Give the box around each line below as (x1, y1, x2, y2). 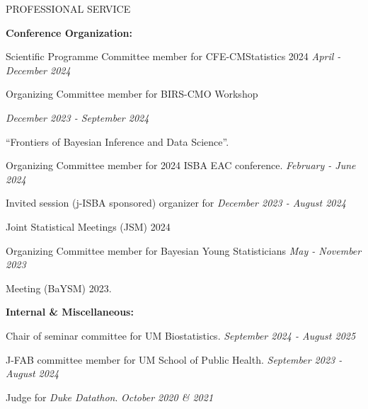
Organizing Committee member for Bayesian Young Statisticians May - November (6, 243, 362, 258)
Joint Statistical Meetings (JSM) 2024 (6, 219, 171, 234)
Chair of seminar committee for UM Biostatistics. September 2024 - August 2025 (6, 328, 356, 342)
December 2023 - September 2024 (6, 110, 149, 125)
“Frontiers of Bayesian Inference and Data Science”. (6, 134, 229, 149)
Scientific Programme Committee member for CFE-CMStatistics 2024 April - (6, 49, 341, 64)
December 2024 (6, 62, 71, 77)
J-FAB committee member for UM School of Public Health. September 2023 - (6, 352, 343, 367)
